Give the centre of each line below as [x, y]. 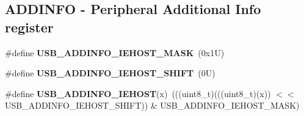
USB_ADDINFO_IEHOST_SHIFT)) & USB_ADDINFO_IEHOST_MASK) [152, 105]
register [29, 27]
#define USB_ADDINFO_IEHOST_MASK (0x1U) [115, 52]
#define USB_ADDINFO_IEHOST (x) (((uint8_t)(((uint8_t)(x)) [138, 93]
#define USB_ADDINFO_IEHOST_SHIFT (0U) [110, 73]
